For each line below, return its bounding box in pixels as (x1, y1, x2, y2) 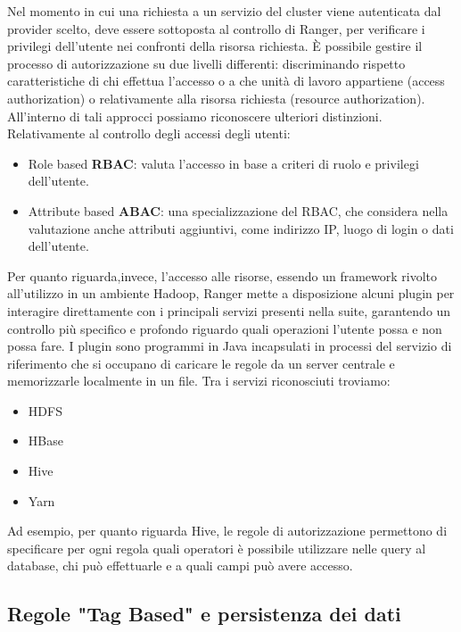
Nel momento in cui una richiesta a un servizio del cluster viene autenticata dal (7, 2, 441, 20)
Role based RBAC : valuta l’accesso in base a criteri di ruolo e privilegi (28, 154, 419, 172)
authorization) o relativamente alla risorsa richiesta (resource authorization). (7, 88, 425, 107)
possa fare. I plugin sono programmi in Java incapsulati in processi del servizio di (7, 337, 452, 355)
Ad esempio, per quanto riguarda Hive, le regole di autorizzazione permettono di (7, 521, 448, 540)
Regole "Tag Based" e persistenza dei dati (7, 600, 401, 628)
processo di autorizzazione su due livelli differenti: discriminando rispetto (7, 54, 406, 72)
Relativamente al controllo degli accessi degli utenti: (7, 124, 291, 143)
